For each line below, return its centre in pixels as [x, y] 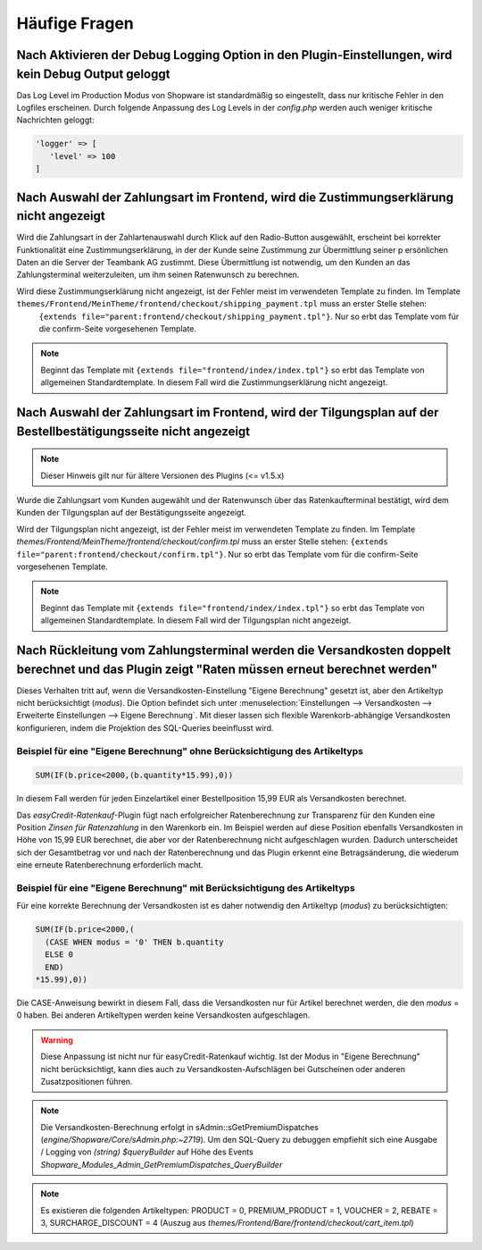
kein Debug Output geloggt [93, 74]
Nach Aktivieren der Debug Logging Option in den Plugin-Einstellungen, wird [234, 55]
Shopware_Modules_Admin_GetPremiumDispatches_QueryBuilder [162, 1164]
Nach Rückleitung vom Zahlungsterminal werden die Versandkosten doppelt [233, 650]
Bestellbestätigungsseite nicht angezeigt [133, 431]
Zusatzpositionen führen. [87, 1081]
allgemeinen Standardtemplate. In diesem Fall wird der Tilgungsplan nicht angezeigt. [196, 620]
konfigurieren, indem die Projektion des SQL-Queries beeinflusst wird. [145, 727]
